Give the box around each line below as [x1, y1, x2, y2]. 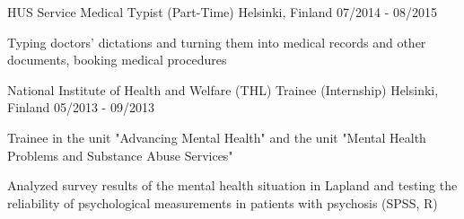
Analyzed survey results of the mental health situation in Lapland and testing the [7, 176, 458, 195]
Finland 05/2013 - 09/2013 [7, 98, 154, 117]
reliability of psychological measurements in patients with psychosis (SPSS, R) [7, 193, 438, 212]
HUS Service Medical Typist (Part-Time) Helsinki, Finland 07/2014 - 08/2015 [7, 3, 438, 21]
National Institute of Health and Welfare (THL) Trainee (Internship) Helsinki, [7, 80, 439, 99]
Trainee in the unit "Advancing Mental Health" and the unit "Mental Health [7, 127, 426, 146]
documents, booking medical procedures [7, 50, 227, 69]
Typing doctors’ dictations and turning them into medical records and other [7, 32, 426, 51]
